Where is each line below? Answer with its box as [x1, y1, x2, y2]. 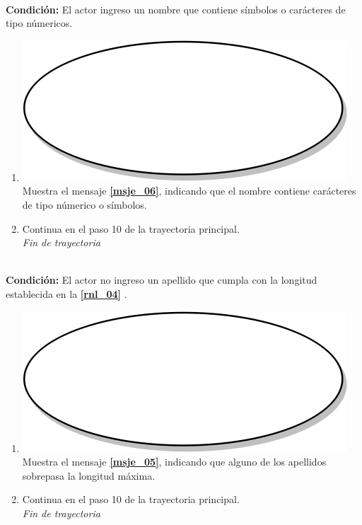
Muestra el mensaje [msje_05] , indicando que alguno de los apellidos [22, 454, 327, 469]
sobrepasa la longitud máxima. [22, 468, 156, 483]
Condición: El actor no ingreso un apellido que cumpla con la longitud [6, 272, 317, 287]
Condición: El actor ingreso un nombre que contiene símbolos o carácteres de [6, 1, 346, 16]
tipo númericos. [6, 16, 73, 30]
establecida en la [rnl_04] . [6, 286, 127, 301]
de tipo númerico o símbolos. [22, 197, 147, 212]
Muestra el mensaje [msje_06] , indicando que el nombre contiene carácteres [22, 183, 356, 198]
